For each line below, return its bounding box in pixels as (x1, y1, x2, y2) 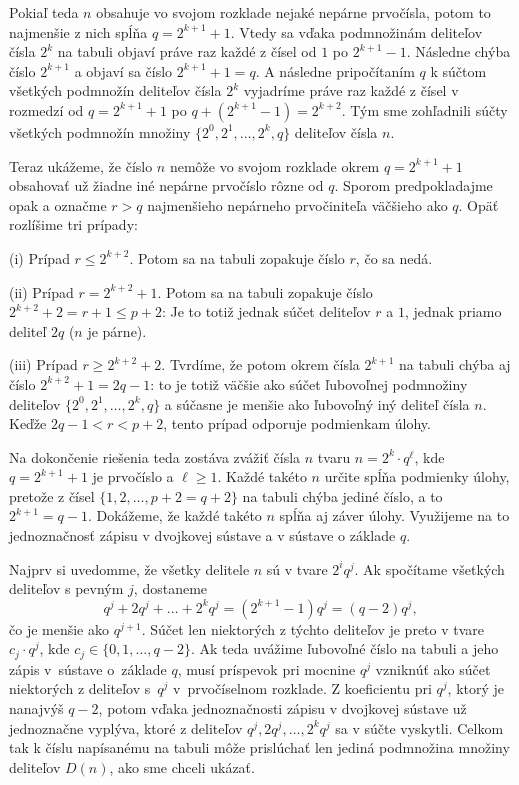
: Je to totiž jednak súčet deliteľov (161, 301, 371, 322)
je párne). (87, 320, 147, 341)
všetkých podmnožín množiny (9, 121, 191, 142)
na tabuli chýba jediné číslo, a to (242, 485, 443, 506)
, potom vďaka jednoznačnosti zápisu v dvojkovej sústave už (98, 698, 467, 719)
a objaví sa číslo (74, 60, 173, 81)
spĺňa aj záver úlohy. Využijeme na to (279, 505, 510, 526)
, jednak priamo (404, 301, 502, 322)
